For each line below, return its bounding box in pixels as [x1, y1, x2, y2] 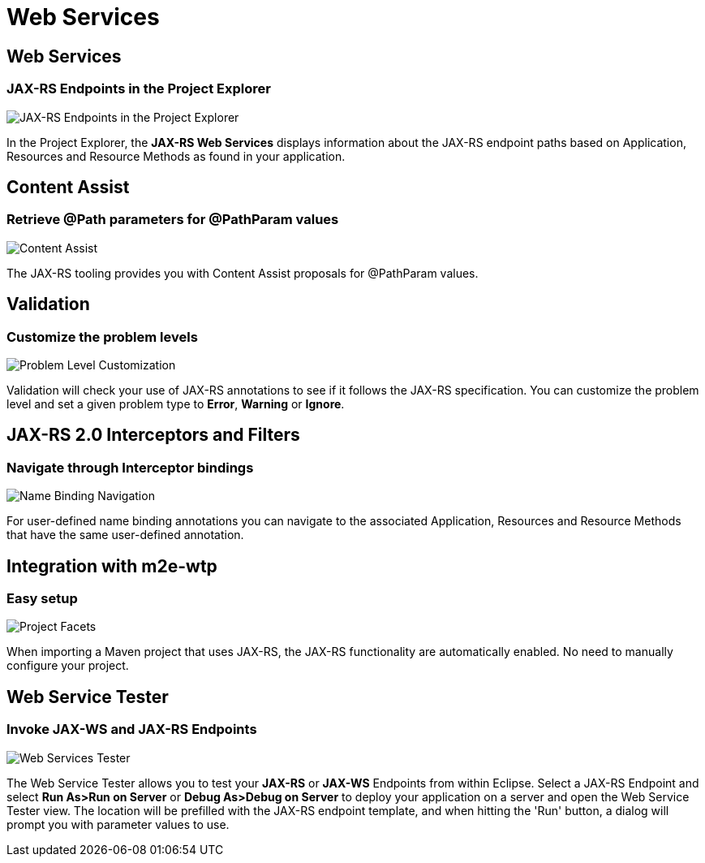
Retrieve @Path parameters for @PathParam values [6, 211, 339, 228]
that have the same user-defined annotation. [6, 528, 244, 542]
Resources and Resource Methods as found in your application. [6, 149, 346, 163]
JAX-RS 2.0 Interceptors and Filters [6, 425, 300, 446]
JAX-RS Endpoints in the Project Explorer [6, 80, 271, 97]
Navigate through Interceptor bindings [6, 459, 254, 476]
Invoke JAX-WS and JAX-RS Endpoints [6, 721, 257, 738]
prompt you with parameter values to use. [6, 817, 230, 831]
